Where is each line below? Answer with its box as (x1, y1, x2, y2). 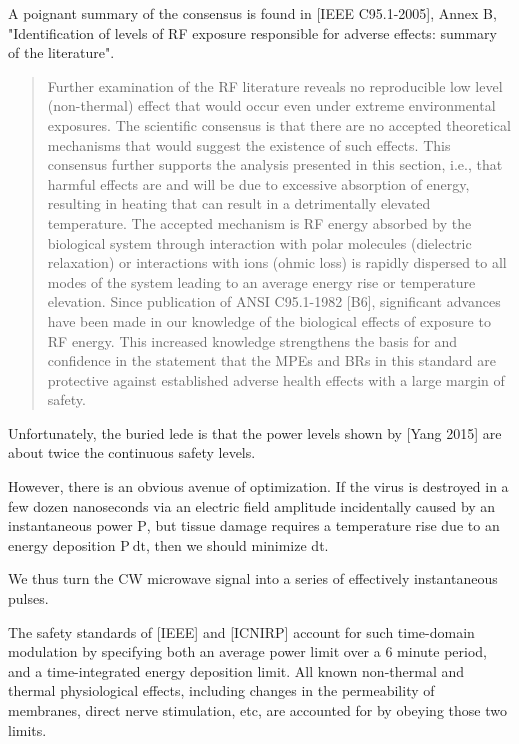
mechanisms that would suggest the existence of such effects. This (47, 134, 451, 155)
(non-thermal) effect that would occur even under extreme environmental (47, 95, 496, 116)
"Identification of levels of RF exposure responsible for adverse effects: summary (8, 22, 497, 43)
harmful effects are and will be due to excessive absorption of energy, (47, 173, 470, 194)
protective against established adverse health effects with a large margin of (47, 369, 505, 390)
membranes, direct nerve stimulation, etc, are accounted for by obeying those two (8, 700, 507, 720)
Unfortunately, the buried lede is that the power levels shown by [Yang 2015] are (8, 422, 502, 443)
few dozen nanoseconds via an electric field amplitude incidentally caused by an (8, 495, 496, 516)
